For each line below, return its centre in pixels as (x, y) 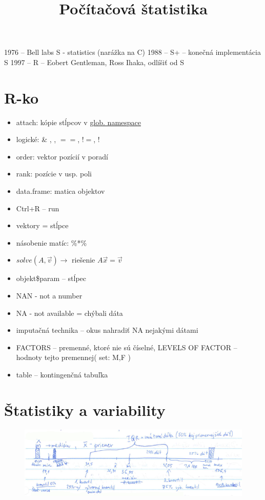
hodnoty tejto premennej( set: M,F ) (73, 357)
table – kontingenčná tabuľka (62, 374)
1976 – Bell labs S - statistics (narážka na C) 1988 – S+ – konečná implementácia (132, 52)
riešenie (84, 260)
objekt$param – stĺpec (51, 278)
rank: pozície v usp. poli (54, 174)
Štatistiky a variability (85, 409)
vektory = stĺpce (42, 225)
